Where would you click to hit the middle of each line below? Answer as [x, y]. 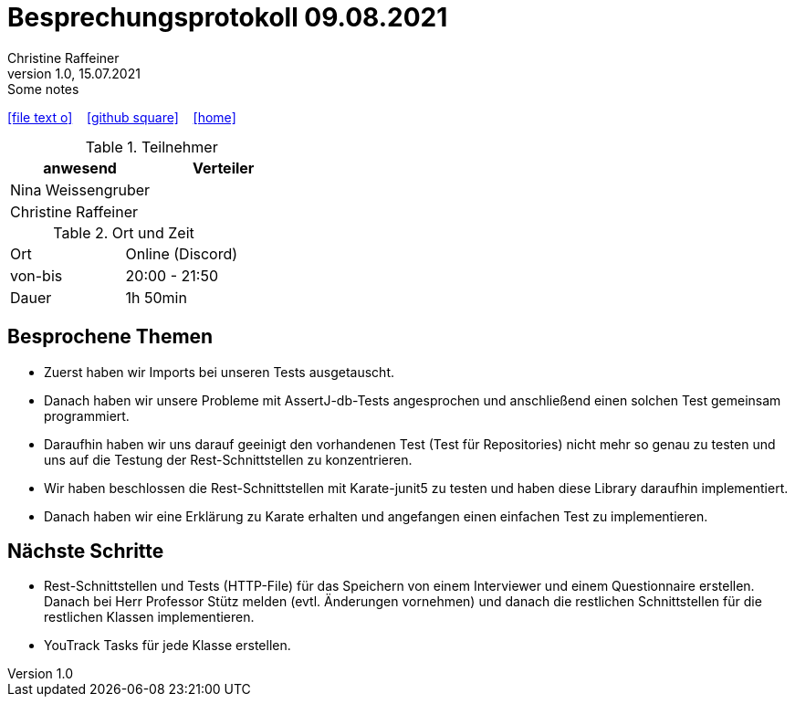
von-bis [37, 275]
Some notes [43, 89]
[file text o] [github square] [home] [122, 117]
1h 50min [156, 297]
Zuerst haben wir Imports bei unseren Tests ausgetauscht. [219, 372]
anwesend [80, 168]
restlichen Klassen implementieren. [149, 617]
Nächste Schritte [86, 552]
